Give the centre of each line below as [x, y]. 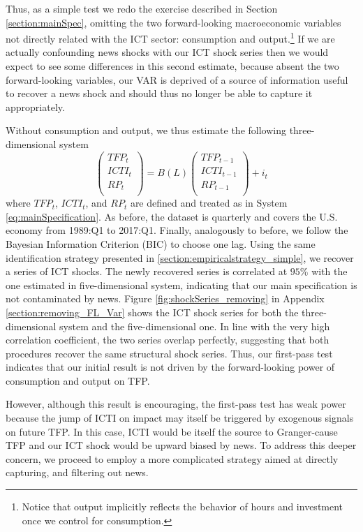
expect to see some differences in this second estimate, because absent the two [172, 66]
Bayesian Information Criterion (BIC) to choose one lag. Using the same [161, 243]
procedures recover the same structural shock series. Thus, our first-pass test [169, 353]
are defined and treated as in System [209, 203]
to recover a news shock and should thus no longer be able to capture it [159, 93]
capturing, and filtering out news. [77, 472]
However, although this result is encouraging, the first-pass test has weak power [176, 404]
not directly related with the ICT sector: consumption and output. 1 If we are [170, 37]
